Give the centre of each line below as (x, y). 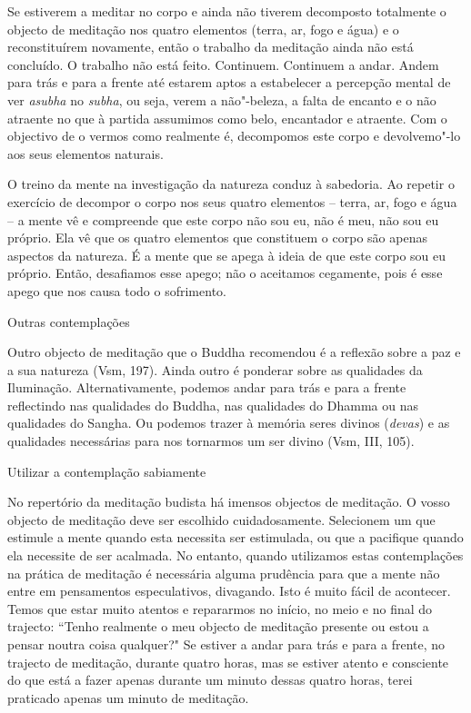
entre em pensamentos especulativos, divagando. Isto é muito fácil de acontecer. (229, 591)
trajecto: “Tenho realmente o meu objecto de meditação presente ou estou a (218, 626)
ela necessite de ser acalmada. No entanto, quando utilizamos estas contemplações (235, 555)
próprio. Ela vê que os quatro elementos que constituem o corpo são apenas (217, 238)
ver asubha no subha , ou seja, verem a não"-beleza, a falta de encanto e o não (222, 99)
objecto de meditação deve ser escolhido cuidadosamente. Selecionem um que (221, 519)
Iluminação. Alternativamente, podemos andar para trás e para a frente (207, 387)
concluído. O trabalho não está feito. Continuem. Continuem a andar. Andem (223, 64)
